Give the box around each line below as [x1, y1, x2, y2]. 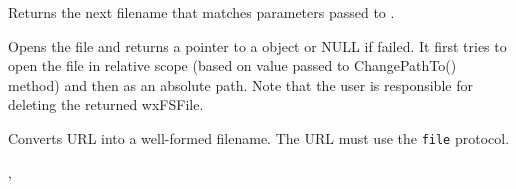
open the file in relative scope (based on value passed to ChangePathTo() [8, 55, 457, 76]
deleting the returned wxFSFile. [8, 94, 204, 115]
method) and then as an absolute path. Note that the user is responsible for [8, 74, 473, 95]
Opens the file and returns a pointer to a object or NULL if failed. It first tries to [8, 35, 507, 56]
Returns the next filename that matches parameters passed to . [8, 2, 395, 22]
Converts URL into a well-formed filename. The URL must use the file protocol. [8, 127, 510, 148]
